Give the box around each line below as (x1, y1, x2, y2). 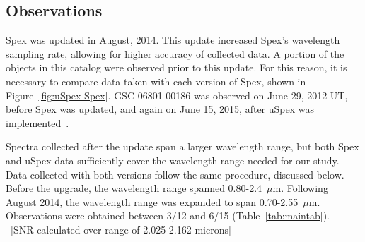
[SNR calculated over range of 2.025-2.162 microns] (10, 222, 231, 236)
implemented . (6, 115, 69, 130)
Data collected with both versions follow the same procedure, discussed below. (6, 167, 344, 181)
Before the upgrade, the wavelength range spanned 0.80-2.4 (6, 181, 262, 195)
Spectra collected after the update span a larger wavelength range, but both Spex (6, 139, 359, 154)
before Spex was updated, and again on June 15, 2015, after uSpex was (6, 102, 315, 116)
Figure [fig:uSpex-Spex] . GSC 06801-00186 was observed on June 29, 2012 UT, (6, 87, 348, 102)
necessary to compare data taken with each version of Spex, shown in (6, 73, 306, 88)
